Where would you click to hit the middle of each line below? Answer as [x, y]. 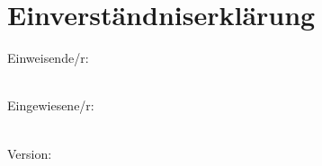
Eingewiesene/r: [51, 105]
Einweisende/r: [48, 58]
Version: [30, 153]
